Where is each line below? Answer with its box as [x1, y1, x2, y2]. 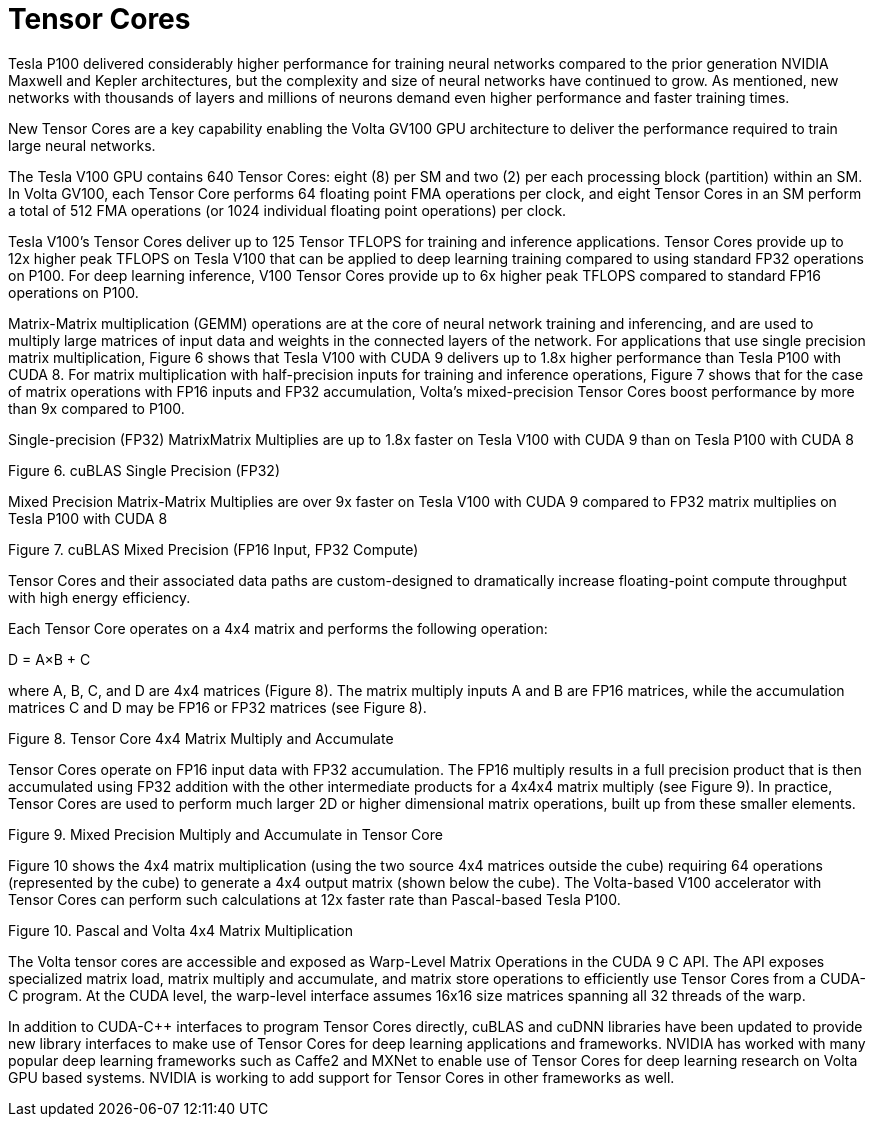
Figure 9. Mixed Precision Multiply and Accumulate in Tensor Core [8, 825, 443, 843]
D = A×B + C [8, 650, 91, 668]
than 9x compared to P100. [8, 399, 185, 417]
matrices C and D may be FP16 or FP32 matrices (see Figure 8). [8, 698, 427, 716]
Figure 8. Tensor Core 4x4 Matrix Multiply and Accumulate [8, 729, 394, 747]
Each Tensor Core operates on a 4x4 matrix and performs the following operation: [8, 619, 548, 637]
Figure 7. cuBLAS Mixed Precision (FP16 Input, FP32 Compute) [8, 540, 419, 558]
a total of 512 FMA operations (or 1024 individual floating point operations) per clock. [8, 201, 567, 219]
